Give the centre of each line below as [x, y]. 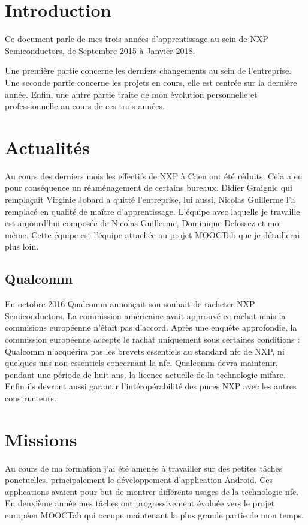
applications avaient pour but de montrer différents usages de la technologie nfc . [152, 491]
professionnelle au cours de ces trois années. [85, 106]
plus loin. [22, 246]
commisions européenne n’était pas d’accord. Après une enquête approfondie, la [151, 327]
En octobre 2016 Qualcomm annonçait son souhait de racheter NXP [130, 304]
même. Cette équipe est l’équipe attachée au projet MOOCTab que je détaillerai [153, 234]
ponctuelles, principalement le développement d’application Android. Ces [139, 480]
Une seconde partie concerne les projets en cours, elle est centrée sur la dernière [151, 82]
